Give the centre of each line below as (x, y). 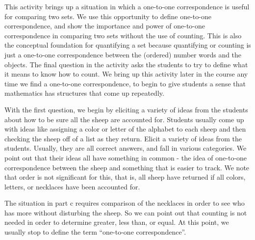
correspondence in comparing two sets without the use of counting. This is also (123, 35)
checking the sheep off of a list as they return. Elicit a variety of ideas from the (123, 138)
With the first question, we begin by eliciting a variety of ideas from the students (126, 109)
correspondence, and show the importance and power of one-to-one (105, 26)
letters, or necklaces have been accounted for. (72, 186)
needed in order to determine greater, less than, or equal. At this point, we (117, 222)
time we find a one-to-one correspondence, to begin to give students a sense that (125, 83)
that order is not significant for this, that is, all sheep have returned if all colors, (125, 177)
